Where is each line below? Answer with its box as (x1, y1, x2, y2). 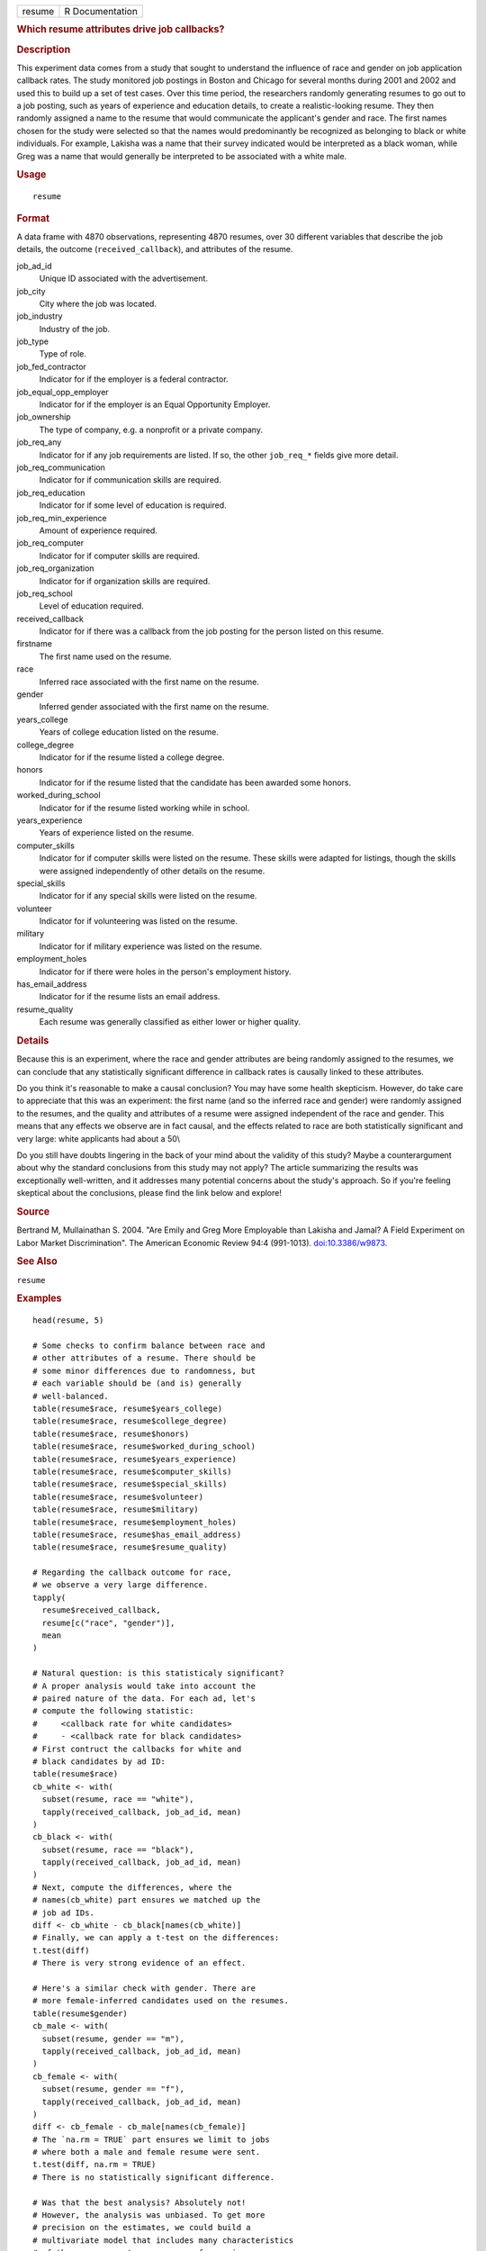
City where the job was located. (39, 298, 157, 309)
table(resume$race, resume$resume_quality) (32, 1542, 228, 1552)
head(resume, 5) (32, 1315, 104, 1325)
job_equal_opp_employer (16, 386, 109, 397)
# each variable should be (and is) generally (32, 1379, 242, 1388)
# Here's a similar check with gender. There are (32, 1983, 256, 1993)
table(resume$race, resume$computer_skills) (32, 1466, 233, 1477)
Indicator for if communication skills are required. (39, 475, 222, 485)
